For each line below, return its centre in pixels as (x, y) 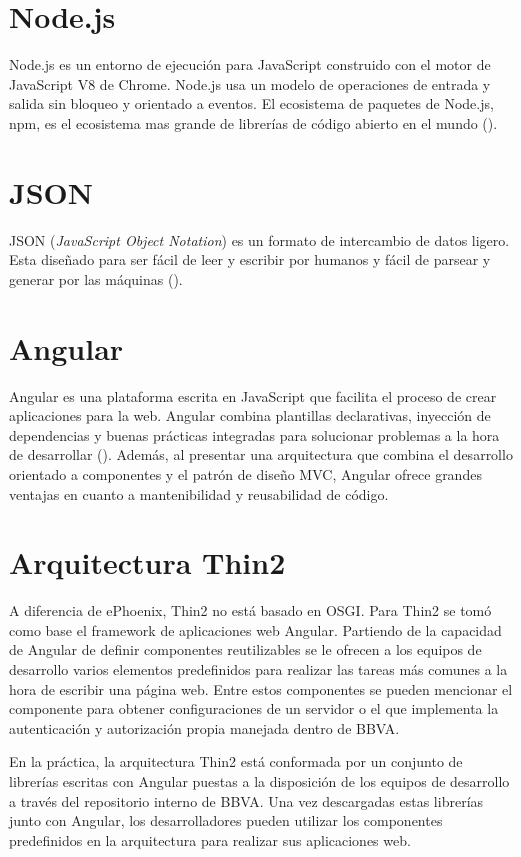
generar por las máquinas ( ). (96, 278)
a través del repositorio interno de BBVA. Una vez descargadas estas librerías (246, 800)
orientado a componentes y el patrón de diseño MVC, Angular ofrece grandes (245, 473)
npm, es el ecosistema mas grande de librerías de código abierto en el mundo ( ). (253, 122)
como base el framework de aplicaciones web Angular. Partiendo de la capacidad (255, 629)
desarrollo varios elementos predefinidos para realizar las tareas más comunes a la (258, 669)
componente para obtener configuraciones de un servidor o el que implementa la (254, 708)
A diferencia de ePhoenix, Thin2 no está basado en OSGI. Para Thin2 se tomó (250, 610)
